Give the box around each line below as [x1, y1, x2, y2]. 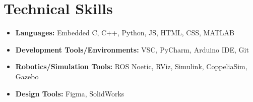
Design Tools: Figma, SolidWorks [15, 88, 124, 98]
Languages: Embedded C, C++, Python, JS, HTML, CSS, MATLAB [15, 27, 234, 38]
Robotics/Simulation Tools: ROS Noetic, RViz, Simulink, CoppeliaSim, [15, 61, 247, 72]
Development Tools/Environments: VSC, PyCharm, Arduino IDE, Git [15, 44, 249, 55]
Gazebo [15, 71, 39, 81]
